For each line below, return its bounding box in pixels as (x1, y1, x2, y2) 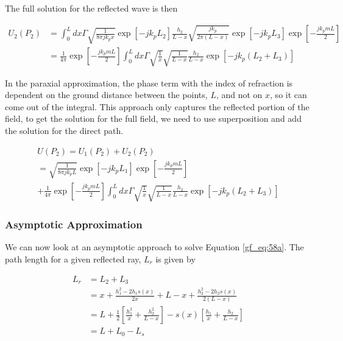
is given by (155, 253, 196, 265)
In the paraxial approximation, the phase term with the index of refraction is (5, 76, 293, 89)
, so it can (270, 88, 307, 101)
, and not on (216, 88, 263, 101)
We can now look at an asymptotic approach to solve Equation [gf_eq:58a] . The (5, 241, 304, 253)
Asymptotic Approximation (5, 217, 143, 232)
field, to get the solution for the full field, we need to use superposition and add (5, 112, 302, 125)
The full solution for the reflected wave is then (5, 2, 178, 14)
